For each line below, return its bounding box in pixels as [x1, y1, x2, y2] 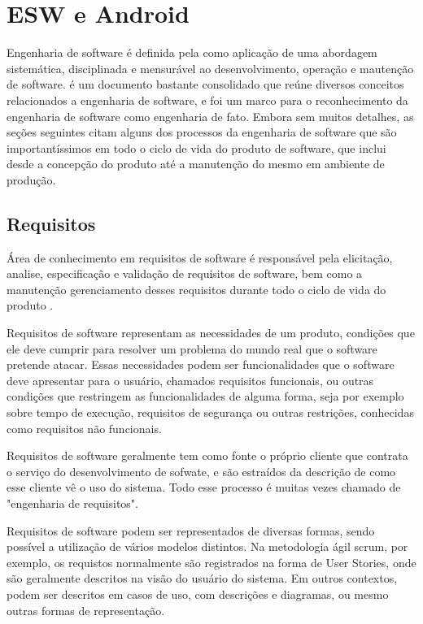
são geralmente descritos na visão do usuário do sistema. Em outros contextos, [7, 570, 398, 587]
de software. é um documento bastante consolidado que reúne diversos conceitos [7, 76, 404, 93]
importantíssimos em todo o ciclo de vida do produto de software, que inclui [7, 139, 386, 156]
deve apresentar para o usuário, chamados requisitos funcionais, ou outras [7, 371, 374, 388]
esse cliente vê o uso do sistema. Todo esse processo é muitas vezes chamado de [7, 479, 401, 496]
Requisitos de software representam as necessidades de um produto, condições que [7, 324, 415, 341]
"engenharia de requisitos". [7, 494, 138, 511]
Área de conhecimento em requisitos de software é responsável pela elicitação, [7, 249, 393, 266]
